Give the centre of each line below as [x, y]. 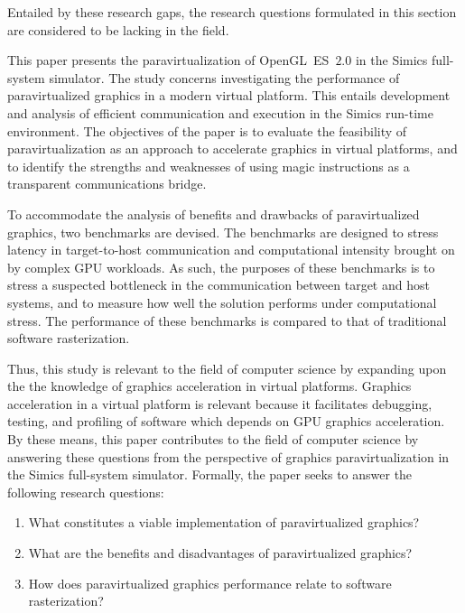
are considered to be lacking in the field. [118, 29]
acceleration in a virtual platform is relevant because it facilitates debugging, [220, 403]
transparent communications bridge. [107, 184]
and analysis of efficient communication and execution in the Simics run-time [220, 112]
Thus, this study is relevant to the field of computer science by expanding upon [227, 368]
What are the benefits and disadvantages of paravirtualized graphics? [220, 553]
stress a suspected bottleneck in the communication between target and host [219, 285]
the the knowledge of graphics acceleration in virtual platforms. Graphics [209, 386]
